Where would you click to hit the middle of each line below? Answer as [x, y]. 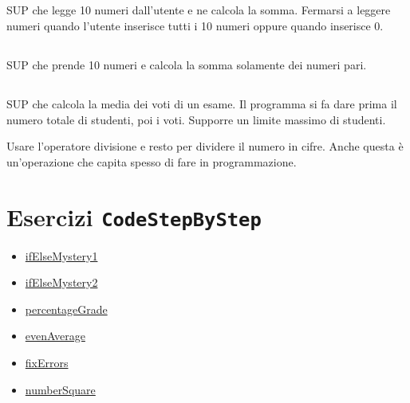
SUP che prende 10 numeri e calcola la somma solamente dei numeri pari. [187, 64]
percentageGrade [66, 309]
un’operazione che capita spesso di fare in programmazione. [152, 161]
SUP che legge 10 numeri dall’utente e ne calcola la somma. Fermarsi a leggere [199, 10]
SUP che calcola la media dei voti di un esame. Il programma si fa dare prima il [202, 103]
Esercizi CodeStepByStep [134, 216]
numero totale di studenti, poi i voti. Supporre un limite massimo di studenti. [196, 119]
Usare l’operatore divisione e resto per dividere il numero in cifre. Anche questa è [205, 146]
